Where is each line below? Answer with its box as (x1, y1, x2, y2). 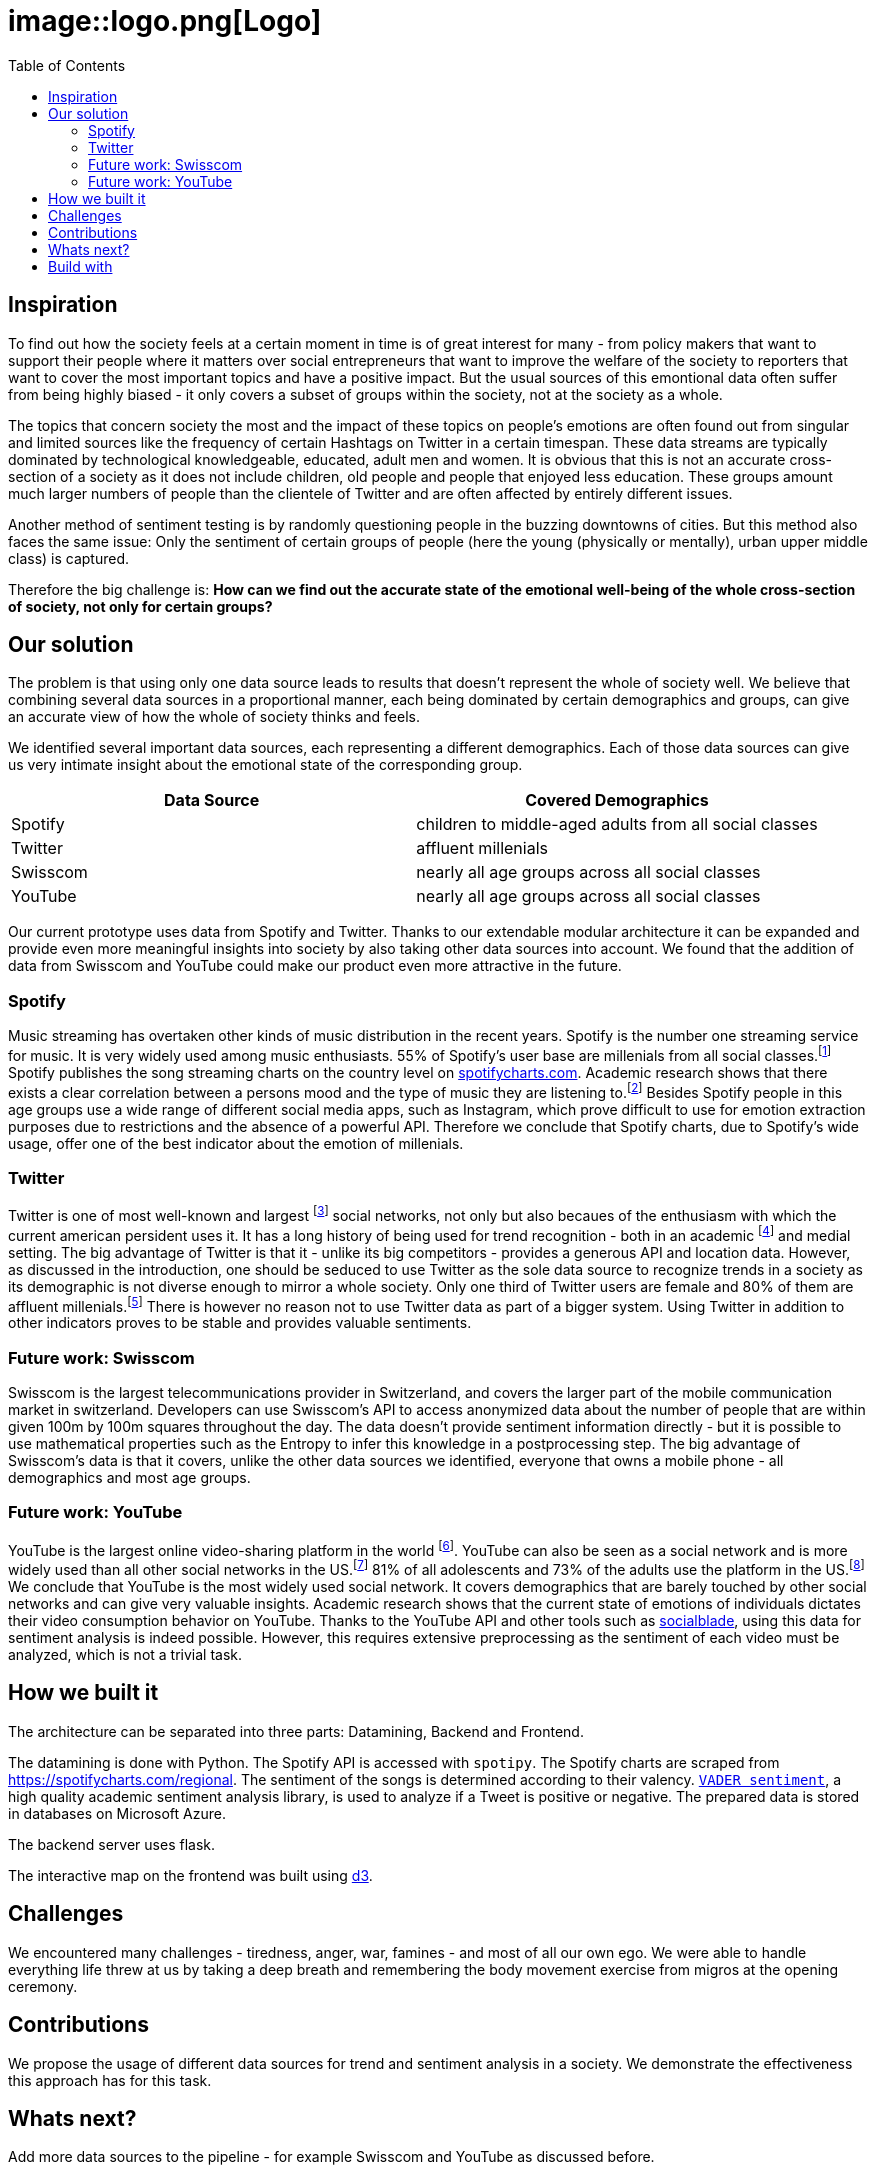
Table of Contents (8, 56, 126, 74)
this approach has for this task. (8, 2071, 212, 2089)
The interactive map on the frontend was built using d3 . (8, 1866, 373, 1884)
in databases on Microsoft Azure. (8, 1804, 226, 1822)
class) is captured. (8, 549, 130, 567)
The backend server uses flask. (8, 1835, 215, 1853)
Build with (48, 257, 113, 275)
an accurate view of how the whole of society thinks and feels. (8, 708, 420, 726)
